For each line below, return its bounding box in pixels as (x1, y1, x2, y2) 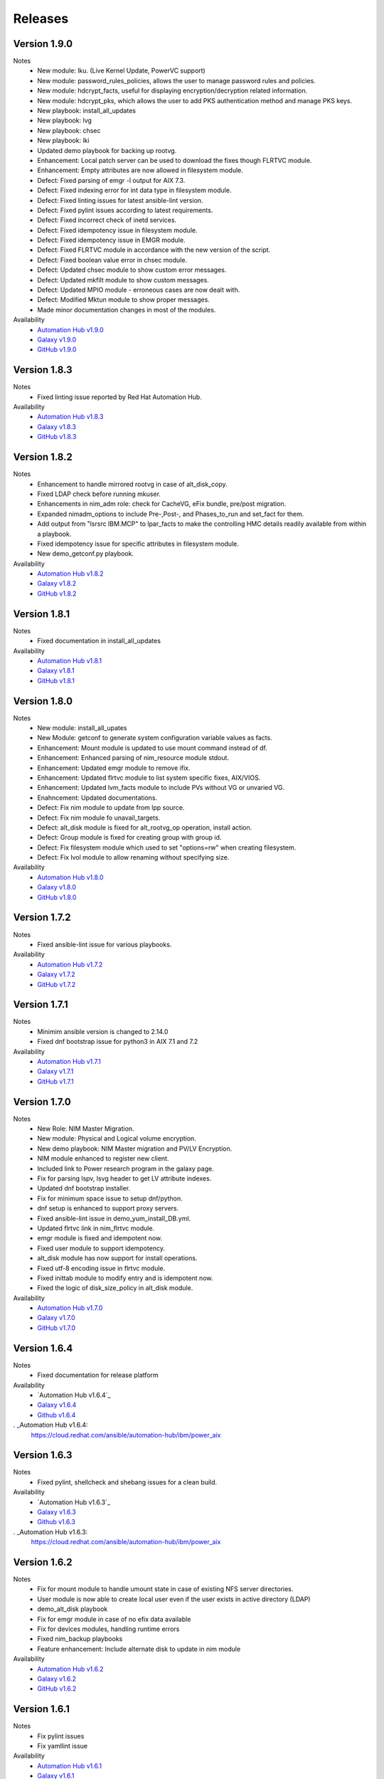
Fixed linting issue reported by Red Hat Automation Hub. (37, 392, 202, 401)
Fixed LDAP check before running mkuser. (37, 490, 161, 498)
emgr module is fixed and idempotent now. (37, 1234, 163, 1242)
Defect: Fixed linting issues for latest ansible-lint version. (37, 196, 203, 204)
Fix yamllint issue (37, 1742, 88, 1751)
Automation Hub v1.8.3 (37, 413, 104, 421)
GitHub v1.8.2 (37, 589, 77, 598)
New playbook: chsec (37, 126, 101, 134)
